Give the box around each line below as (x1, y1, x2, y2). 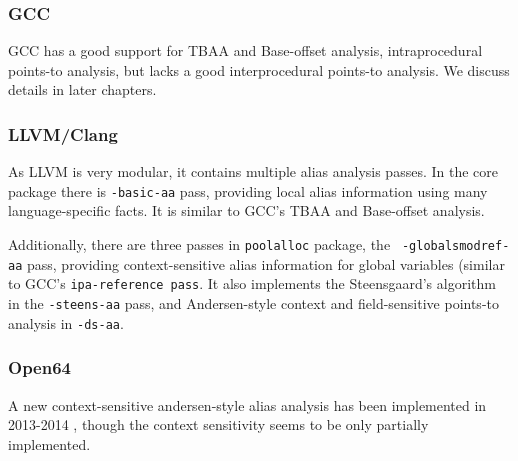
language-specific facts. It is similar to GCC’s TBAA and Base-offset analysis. (8, 200, 485, 221)
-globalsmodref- (401, 239, 510, 254)
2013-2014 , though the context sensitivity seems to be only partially (8, 414, 429, 435)
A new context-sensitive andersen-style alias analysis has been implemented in (8, 394, 487, 415)
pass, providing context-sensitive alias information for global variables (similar (26, 253, 505, 274)
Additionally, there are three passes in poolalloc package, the (8, 234, 391, 255)
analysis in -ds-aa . (8, 312, 124, 333)
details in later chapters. (8, 79, 157, 100)
